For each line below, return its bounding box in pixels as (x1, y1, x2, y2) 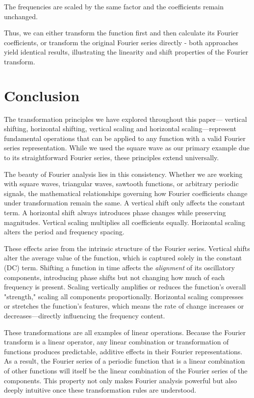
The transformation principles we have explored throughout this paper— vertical (4, 114, 247, 124)
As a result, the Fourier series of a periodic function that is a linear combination (4, 356, 245, 366)
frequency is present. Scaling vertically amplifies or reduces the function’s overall (4, 282, 246, 292)
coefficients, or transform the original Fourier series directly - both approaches (4, 37, 238, 47)
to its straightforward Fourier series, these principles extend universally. (4, 152, 219, 163)
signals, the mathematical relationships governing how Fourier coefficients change (4, 188, 248, 198)
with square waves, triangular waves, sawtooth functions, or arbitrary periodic (4, 178, 239, 189)
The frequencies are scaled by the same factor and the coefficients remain (4, 1, 224, 11)
